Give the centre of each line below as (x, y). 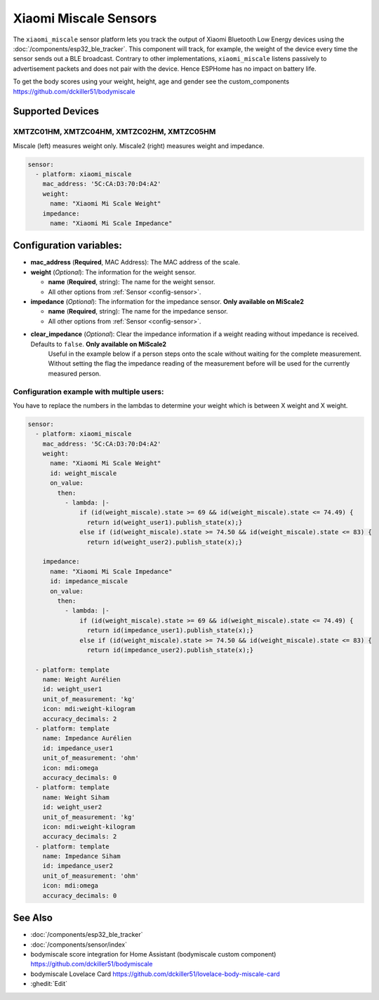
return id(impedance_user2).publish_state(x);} (170, 650)
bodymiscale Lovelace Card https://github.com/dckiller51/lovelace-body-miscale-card (155, 974)
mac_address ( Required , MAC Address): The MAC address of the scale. (135, 262)
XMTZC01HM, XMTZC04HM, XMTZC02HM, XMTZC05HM (114, 132)
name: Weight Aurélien (81, 680)
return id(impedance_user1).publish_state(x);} (170, 631)
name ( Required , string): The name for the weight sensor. (132, 282)
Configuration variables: (68, 246)
